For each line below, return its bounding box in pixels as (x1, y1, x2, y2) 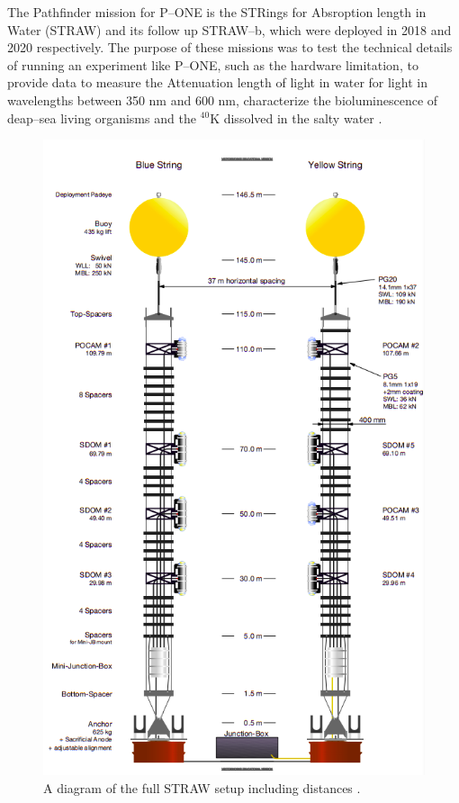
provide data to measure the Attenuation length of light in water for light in (7, 73, 427, 92)
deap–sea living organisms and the (7, 108, 196, 127)
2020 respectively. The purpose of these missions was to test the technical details (7, 38, 453, 57)
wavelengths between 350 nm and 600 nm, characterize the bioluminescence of (7, 90, 438, 109)
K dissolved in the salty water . (210, 108, 382, 127)
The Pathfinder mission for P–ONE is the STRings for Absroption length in (7, 3, 427, 21)
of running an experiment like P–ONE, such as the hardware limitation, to (7, 55, 418, 74)
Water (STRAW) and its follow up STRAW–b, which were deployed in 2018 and (7, 20, 452, 39)
